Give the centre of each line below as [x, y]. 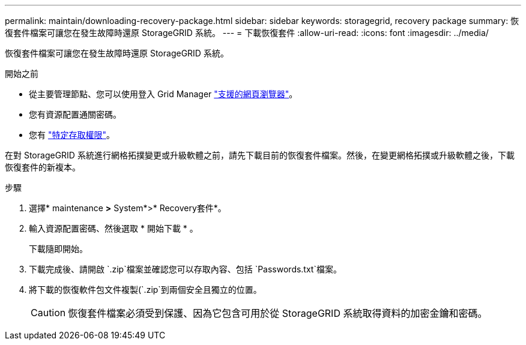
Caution [48, 313]
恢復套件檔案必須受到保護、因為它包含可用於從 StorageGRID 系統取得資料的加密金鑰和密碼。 [278, 313]
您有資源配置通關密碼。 [75, 114]
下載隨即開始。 [58, 249]
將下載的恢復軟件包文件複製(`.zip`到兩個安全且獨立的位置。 [145, 289]
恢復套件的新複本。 [43, 167]
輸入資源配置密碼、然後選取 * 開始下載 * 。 [113, 228]
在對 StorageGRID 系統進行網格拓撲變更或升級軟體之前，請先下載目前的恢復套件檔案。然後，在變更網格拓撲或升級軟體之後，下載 [260, 155]
